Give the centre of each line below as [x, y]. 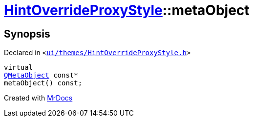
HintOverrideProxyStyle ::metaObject [127, 10]
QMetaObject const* [41, 75]
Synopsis [27, 34]
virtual [19, 68]
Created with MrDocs [38, 98]
